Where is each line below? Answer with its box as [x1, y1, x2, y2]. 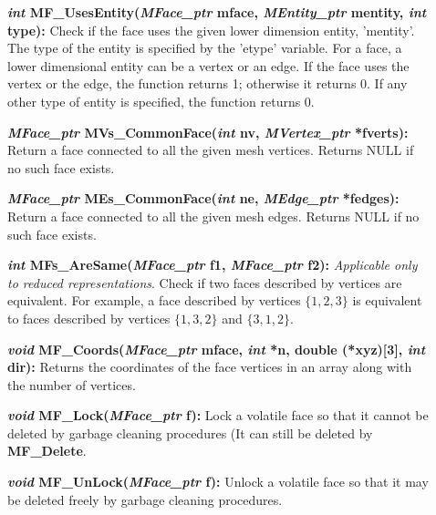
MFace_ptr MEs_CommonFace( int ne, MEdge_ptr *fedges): [7, 189, 400, 208]
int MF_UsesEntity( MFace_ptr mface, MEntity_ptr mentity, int [7, 3, 427, 21]
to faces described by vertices [7, 308, 171, 327]
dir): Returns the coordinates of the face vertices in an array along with [7, 357, 412, 376]
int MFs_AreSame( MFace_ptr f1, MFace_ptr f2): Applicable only [7, 255, 418, 274]
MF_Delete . [7, 441, 87, 460]
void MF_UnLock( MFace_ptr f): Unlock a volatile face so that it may [7, 472, 429, 491]
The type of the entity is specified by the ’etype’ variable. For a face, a [7, 38, 402, 57]
